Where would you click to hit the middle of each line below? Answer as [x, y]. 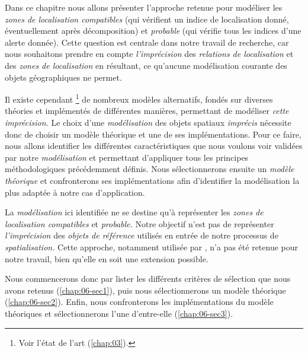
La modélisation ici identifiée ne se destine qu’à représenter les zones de [134, 212]
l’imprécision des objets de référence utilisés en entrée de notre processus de [142, 235]
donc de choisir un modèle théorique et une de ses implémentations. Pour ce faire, [153, 134]
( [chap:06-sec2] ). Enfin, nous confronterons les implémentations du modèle [139, 302]
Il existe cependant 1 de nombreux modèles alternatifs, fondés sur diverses [139, 98]
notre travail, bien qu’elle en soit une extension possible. [107, 258]
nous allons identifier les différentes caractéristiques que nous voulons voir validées [154, 146]
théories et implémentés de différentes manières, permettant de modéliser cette [147, 111]
